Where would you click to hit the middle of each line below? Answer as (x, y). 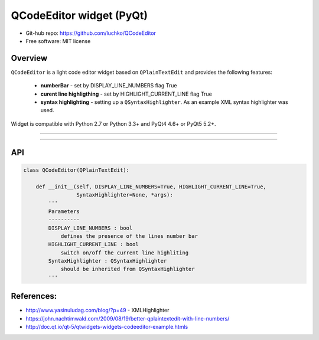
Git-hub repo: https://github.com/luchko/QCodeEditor (91, 33)
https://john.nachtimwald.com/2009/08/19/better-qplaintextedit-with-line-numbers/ (128, 318)
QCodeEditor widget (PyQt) (79, 15)
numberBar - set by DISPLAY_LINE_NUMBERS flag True (109, 86)
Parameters (64, 211)
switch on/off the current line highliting (125, 253)
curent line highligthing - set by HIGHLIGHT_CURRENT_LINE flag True (126, 94)
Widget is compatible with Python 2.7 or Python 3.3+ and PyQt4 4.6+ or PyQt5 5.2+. (113, 123)
